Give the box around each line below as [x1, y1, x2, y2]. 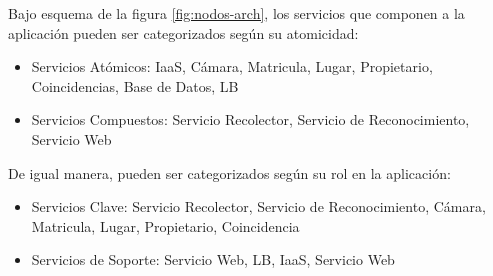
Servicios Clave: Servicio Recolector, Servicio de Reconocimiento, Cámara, [31, 196, 486, 217]
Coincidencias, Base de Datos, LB [31, 75, 239, 96]
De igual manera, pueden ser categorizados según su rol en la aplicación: [8, 162, 451, 183]
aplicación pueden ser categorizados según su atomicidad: [8, 22, 359, 43]
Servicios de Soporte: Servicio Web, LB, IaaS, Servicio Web [31, 249, 395, 270]
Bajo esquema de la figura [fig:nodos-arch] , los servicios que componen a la [8, 3, 465, 23]
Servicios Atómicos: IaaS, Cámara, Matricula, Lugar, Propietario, [31, 56, 433, 77]
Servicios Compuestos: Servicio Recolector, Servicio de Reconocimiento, [31, 109, 470, 130]
